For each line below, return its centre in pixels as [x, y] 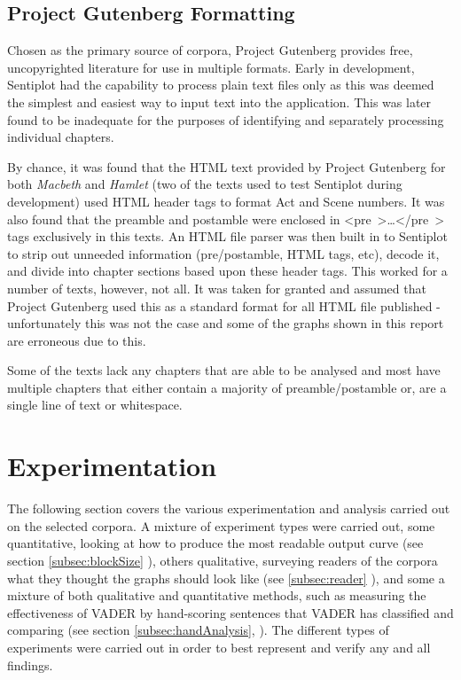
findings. [30, 664]
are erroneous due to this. [77, 340]
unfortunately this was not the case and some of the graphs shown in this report [226, 323]
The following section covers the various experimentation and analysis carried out [229, 508]
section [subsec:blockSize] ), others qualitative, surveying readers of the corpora [223, 560]
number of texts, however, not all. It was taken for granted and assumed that [217, 288]
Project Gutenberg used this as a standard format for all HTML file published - [224, 305]
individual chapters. [61, 137]
